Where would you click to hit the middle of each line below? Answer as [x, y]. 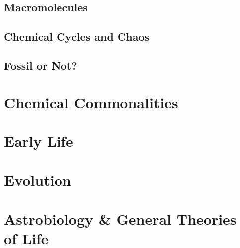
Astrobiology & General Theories [120, 218]
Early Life [39, 141]
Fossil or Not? [41, 65]
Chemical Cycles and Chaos [77, 36]
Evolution [38, 180]
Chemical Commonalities [91, 102]
